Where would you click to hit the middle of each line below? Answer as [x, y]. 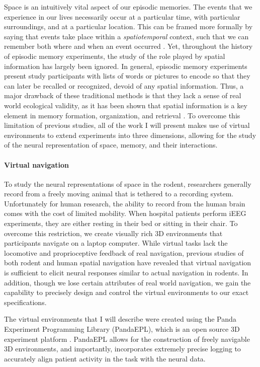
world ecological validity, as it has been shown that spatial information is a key [126, 105]
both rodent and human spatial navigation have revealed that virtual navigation [128, 263]
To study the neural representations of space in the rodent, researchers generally [128, 183]
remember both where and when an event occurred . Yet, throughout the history [128, 46]
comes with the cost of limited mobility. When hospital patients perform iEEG [125, 213]
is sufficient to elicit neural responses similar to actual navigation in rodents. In [126, 273]
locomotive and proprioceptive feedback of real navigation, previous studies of [124, 252]
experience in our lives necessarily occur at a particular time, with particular [122, 16]
